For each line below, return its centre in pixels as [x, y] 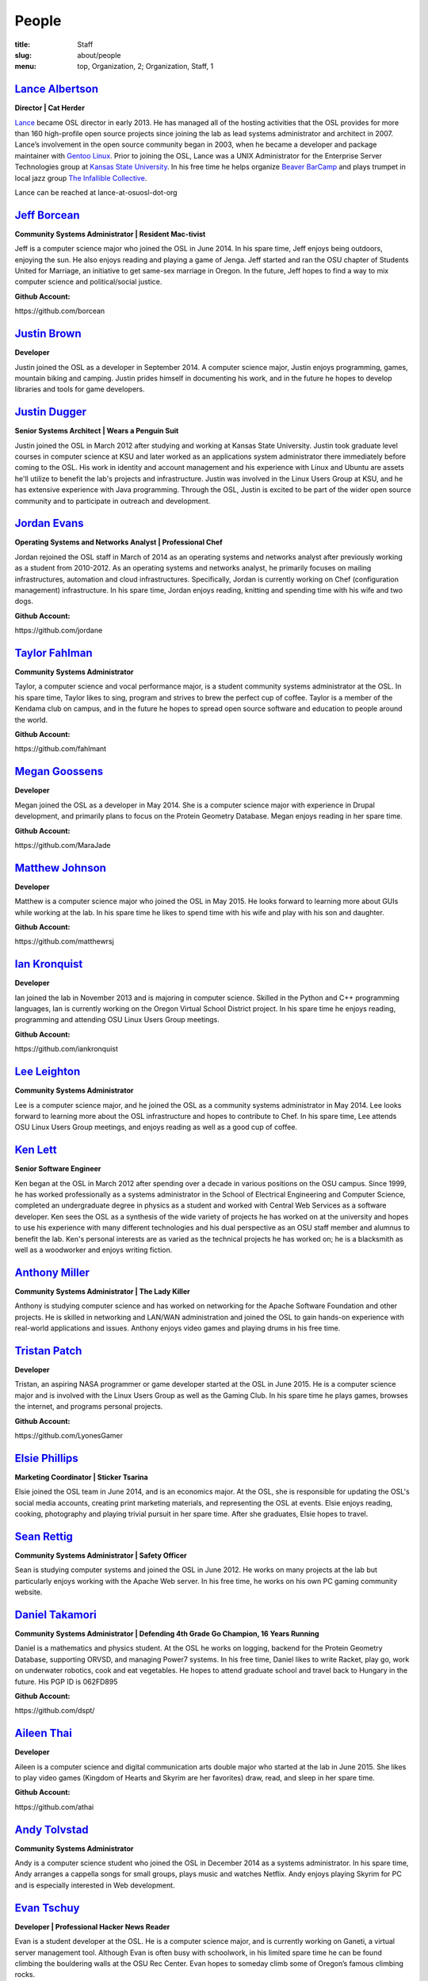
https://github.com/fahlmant [61, 749]
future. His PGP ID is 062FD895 [66, 1681]
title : [23, 44]
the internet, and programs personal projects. [89, 1407]
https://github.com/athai [54, 1807]
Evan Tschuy [47, 1908]
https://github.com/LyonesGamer [69, 1435]
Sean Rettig [44, 1536]
